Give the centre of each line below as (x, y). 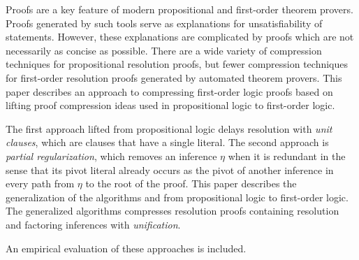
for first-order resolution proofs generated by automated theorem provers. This (174, 77)
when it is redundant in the (287, 156)
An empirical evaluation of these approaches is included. (126, 248)
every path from (40, 183)
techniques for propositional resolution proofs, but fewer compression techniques (177, 64)
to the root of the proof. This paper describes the (191, 183)
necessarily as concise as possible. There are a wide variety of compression (164, 50)
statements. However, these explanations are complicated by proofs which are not (180, 37)
